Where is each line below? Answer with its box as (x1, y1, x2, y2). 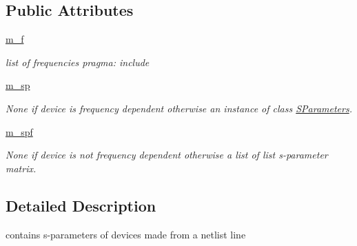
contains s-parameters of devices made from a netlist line (6, 227, 246, 241)
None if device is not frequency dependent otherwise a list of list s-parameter (6, 147, 328, 162)
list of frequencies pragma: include (6, 54, 150, 69)
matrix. (6, 161, 37, 175)
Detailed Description (6, 194, 156, 216)
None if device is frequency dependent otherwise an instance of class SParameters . (6, 101, 352, 115)
